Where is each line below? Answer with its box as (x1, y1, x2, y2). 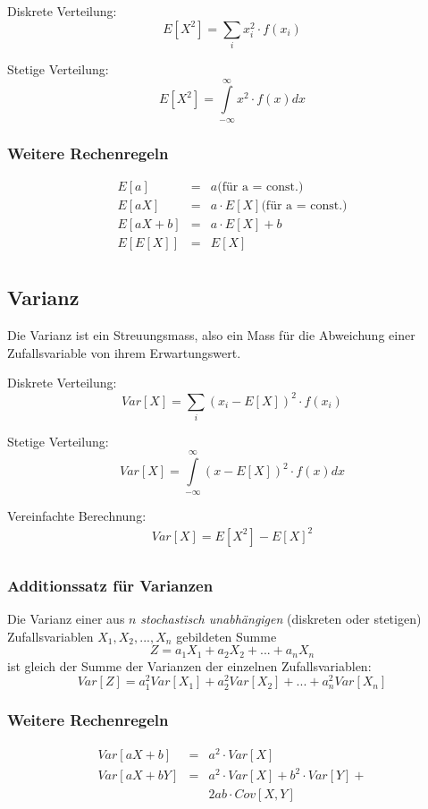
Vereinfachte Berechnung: (7, 506, 147, 524)
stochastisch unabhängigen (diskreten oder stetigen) (140, 609, 422, 628)
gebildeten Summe (176, 626, 277, 645)
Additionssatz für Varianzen (7, 574, 214, 596)
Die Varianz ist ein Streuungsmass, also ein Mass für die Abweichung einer (7, 326, 415, 345)
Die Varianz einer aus (7, 609, 125, 628)
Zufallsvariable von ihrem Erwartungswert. (7, 343, 241, 362)
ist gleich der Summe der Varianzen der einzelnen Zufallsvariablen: (7, 656, 372, 675)
